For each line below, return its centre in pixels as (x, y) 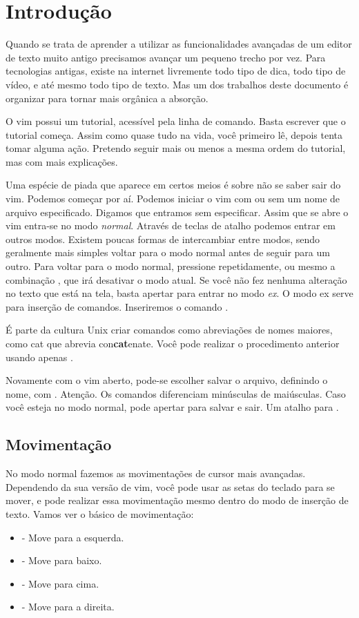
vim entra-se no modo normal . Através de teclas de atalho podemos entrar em (171, 225)
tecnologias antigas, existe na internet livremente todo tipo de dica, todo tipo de (176, 71)
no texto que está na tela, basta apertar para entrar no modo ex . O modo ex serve (179, 293)
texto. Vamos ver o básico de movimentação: (100, 513)
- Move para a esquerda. (73, 537)
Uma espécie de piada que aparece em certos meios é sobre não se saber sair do (173, 185)
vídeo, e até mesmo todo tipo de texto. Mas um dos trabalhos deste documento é (177, 84)
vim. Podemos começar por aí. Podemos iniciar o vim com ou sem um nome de (173, 199)
